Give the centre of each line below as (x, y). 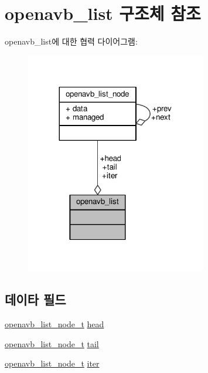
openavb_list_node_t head (54, 324)
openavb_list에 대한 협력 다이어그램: (71, 41)
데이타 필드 (35, 299)
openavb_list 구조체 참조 (103, 13)
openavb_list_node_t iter (52, 363)
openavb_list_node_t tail (52, 343)
